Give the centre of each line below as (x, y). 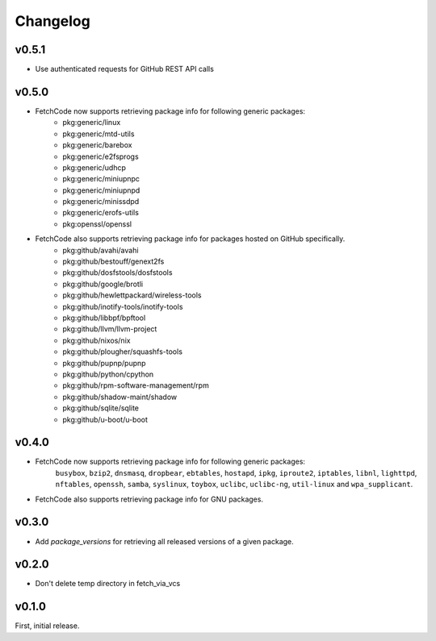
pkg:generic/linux (92, 123)
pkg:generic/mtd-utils (99, 134)
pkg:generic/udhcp (94, 167)
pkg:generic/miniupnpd (101, 190)
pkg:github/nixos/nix (96, 340)
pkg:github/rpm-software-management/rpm (136, 385)
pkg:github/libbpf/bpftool (104, 318)
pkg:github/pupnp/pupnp (104, 363)
